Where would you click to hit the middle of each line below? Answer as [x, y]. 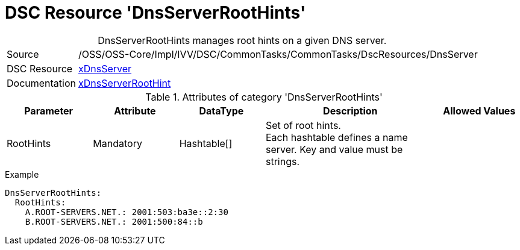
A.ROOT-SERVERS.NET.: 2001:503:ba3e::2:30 [127, 212]
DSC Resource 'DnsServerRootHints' [155, 13]
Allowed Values [479, 111]
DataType [221, 111]
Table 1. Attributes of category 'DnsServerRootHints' [264, 97]
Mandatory [117, 143]
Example [22, 174]
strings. [283, 161]
